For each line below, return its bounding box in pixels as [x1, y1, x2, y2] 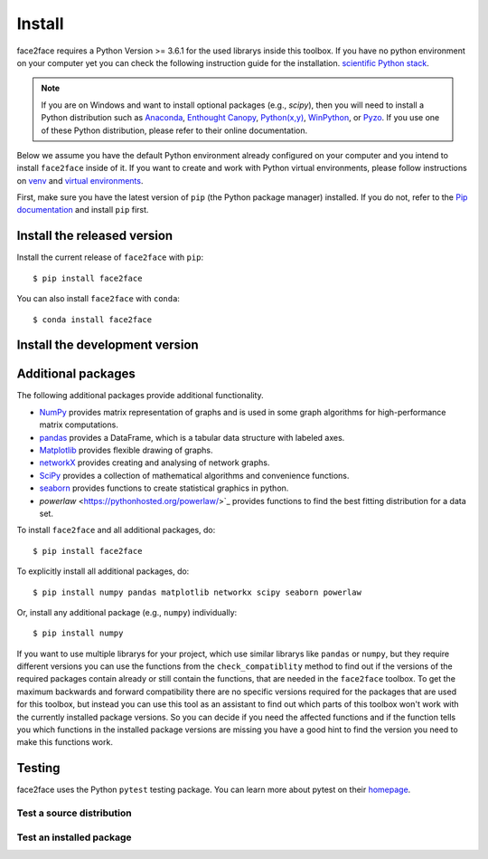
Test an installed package [16, 831, 132, 844]
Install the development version [16, 338, 199, 353]
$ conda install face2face [33, 314, 153, 325]
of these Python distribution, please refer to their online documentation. [41, 125, 307, 136]
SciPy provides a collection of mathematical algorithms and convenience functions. [39, 470, 350, 481]
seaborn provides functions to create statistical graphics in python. [39, 482, 289, 493]
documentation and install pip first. [16, 205, 149, 215]
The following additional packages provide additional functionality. [16, 390, 264, 401]
